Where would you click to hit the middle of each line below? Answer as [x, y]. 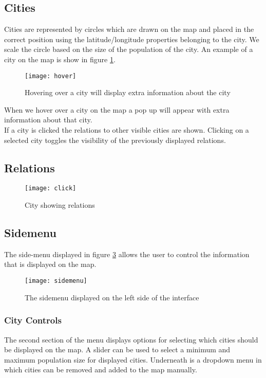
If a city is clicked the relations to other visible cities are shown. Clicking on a [127, 130]
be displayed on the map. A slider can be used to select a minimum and [117, 349]
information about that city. [48, 120]
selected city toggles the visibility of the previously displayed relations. [115, 140]
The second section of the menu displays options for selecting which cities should [131, 339]
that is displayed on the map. [50, 264]
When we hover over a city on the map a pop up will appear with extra [117, 109]
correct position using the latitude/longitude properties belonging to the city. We [132, 39]
